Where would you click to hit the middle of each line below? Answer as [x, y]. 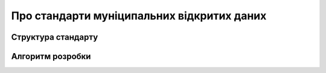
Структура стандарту [55, 37]
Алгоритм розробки [51, 56]
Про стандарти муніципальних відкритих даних [139, 16]
